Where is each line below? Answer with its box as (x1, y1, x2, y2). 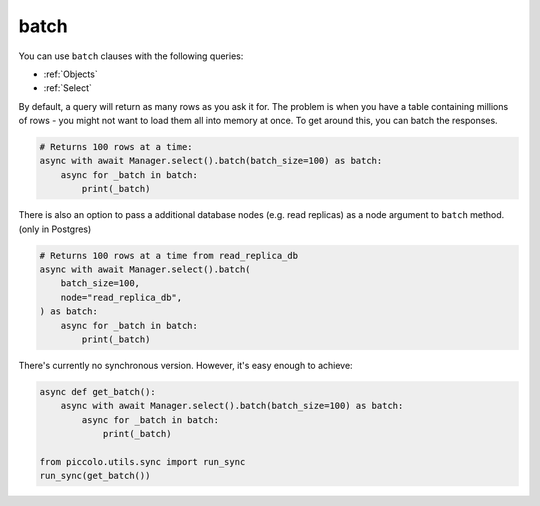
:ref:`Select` (43, 82, 92, 94)
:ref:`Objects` (43, 68, 99, 80)
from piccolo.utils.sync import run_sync (39, 456, 246, 467)
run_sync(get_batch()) (39, 470, 151, 482)
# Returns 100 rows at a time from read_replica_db (39, 250, 299, 261)
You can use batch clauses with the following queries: (18, 50, 244, 62)
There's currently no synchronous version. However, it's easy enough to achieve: (18, 359, 354, 371)
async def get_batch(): (39, 386, 157, 397)
